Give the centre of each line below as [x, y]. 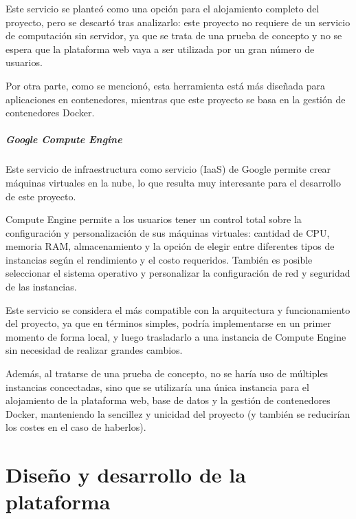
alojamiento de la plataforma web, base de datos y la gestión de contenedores [168, 400]
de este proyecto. [41, 196]
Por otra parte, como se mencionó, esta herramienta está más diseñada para [166, 85]
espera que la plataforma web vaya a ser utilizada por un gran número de [160, 49]
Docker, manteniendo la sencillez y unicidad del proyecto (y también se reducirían [178, 413]
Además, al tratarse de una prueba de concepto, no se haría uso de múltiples [167, 373]
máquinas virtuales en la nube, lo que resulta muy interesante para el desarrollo [173, 182]
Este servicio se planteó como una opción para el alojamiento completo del [163, 8]
